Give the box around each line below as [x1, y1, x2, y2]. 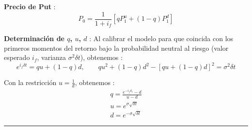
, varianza [37, 52, 66, 62]
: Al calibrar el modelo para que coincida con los [89, 33, 234, 43]
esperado [4, 52, 30, 62]
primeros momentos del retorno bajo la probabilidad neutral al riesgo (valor [4, 43, 229, 53]
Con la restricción [4, 77, 57, 87]
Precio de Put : [4, 1, 56, 11]
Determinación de [4, 33, 64, 43]
